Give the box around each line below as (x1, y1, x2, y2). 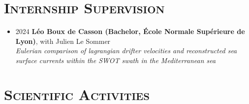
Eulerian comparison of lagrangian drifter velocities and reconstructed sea (15, 45, 237, 56)
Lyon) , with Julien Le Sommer (15, 35, 111, 46)
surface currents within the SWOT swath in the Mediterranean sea (15, 55, 216, 65)
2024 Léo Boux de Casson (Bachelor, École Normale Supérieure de (15, 26, 245, 36)
